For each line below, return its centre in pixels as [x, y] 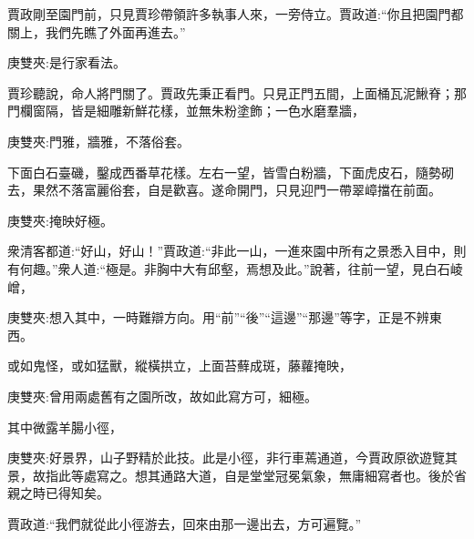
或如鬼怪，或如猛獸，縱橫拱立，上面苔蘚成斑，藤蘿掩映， [180, 366]
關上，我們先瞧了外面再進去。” [97, 31]
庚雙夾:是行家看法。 [67, 62]
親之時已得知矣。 [58, 493]
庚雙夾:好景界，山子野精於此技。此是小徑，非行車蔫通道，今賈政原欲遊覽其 [232, 458]
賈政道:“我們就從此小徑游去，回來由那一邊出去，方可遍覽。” [185, 523]
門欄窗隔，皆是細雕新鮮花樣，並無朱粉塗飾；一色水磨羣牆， [186, 111]
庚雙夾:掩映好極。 [60, 220]
